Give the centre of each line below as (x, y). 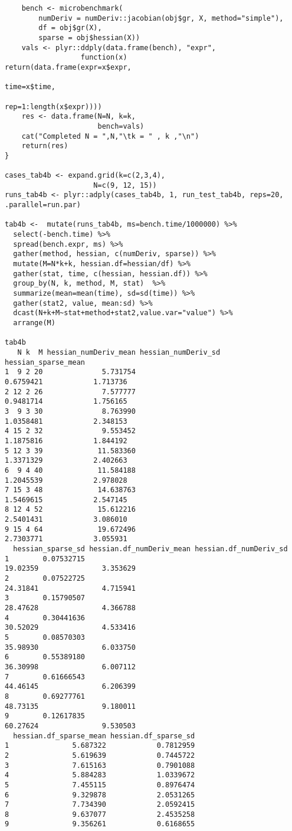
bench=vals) (121, 126)
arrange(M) (34, 323)
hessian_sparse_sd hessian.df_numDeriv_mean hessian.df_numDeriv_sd (150, 549)
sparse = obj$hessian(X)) (89, 37)
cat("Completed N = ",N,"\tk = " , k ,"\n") (110, 136)
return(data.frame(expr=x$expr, (68, 67)
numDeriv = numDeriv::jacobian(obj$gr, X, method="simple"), (161, 18)
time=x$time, (30, 87)
